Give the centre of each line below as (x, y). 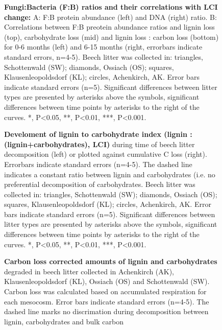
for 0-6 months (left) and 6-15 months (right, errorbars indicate (103, 47)
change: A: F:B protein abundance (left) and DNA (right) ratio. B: (110, 17)
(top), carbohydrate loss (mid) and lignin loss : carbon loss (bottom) (112, 37)
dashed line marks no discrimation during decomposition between (106, 311)
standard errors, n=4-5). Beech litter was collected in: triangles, (104, 56)
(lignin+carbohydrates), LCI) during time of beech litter (100, 144)
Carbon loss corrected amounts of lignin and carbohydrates (111, 261)
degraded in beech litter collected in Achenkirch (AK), (89, 271)
